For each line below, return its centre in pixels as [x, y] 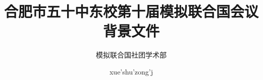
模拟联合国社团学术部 [131, 55]
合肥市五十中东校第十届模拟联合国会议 [131, 11]
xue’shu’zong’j [131, 71]
